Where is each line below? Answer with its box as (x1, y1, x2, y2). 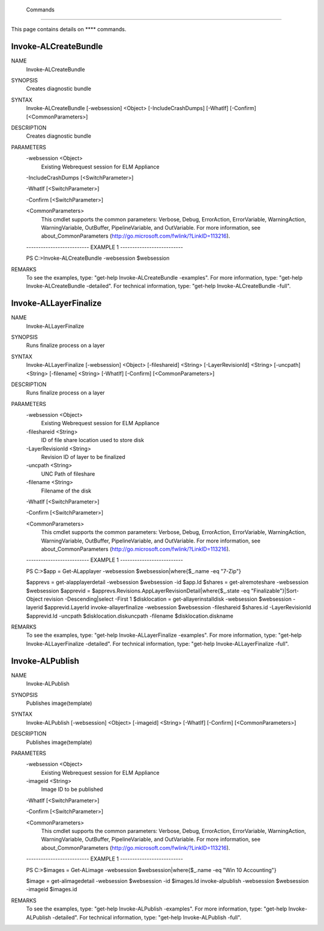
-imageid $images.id (26, 886, 77, 893)
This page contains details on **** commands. (11, 26, 127, 33)
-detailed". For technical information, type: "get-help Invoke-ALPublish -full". (52, 914, 242, 921)
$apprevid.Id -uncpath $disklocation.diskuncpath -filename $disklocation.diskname (26, 612, 233, 619)
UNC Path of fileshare (41, 470, 95, 478)
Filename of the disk (41, 487, 92, 494)
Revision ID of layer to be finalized (41, 453, 125, 461)
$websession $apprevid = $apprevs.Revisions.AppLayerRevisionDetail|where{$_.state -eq (26, 587, 250, 594)
